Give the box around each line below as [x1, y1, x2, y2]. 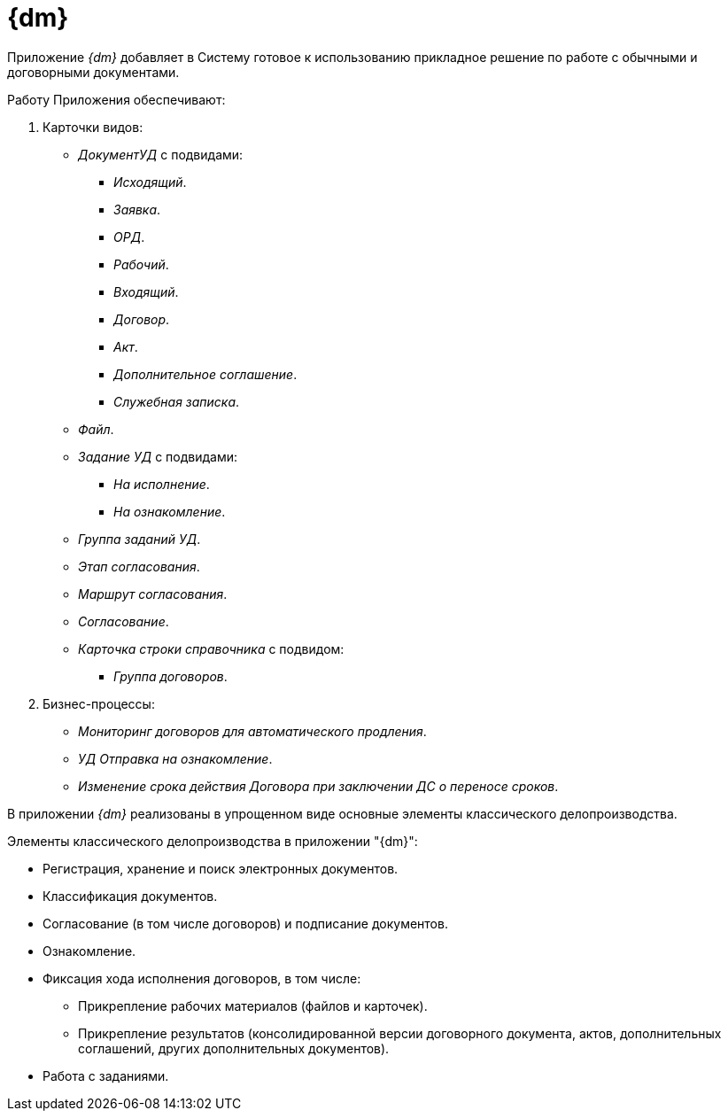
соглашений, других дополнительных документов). [78, 1040, 390, 1056]
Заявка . [113, 201, 161, 217]
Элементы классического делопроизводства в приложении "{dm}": [7, 833, 418, 849]
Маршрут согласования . [78, 586, 228, 602]
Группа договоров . [113, 668, 228, 684]
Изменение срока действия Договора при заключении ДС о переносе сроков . [78, 778, 559, 794]
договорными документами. [7, 64, 180, 80]
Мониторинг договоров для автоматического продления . [78, 723, 427, 739]
